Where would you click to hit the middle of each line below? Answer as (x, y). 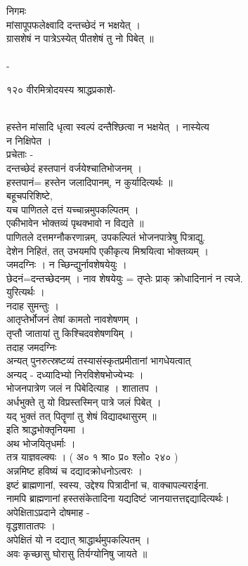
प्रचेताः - (20, 154)
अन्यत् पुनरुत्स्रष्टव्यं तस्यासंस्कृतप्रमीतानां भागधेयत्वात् (99, 361)
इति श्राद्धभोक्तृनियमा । (46, 429)
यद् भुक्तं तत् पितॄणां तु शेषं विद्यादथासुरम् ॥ (81, 415)
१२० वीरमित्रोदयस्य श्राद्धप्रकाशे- (61, 89)
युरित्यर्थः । (26, 292)
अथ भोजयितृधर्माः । (41, 443)
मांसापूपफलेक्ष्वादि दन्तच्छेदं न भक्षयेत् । (73, 24)
